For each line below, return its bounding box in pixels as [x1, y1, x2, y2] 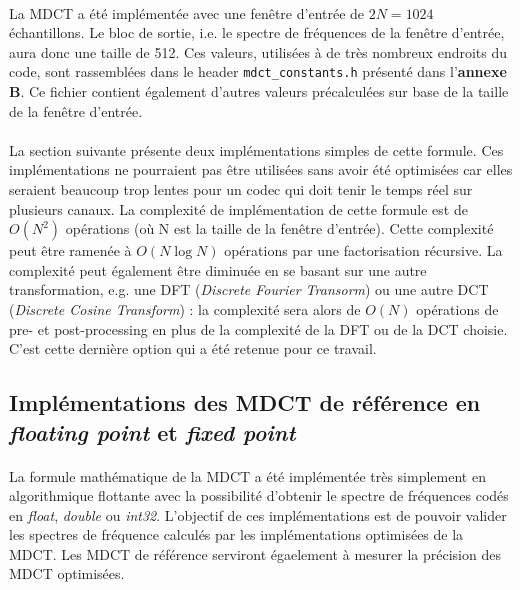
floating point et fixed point [9, 416, 296, 447]
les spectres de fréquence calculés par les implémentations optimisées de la [9, 524, 464, 545]
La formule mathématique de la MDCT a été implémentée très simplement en [9, 465, 486, 486]
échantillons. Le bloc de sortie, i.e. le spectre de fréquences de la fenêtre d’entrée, [9, 22, 505, 43]
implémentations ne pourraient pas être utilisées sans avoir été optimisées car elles [9, 159, 513, 180]
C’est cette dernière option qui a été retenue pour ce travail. [9, 338, 377, 359]
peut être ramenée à [9, 240, 132, 261]
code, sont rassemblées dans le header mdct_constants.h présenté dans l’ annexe [9, 61, 507, 82]
